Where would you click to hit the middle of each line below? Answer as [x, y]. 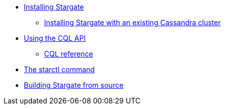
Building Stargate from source [74, 85]
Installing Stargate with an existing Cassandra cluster [133, 22]
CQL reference [69, 54]
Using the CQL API [55, 38]
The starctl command [59, 69]
